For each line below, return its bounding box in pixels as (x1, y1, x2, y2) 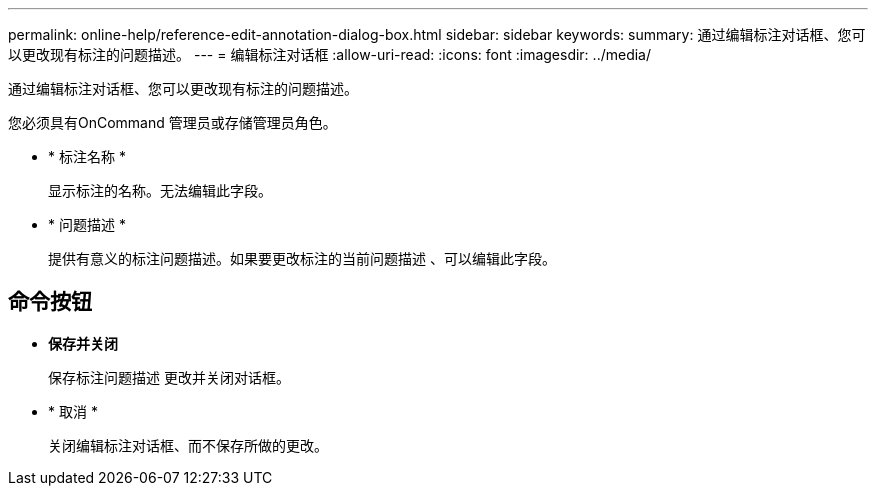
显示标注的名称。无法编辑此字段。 (48, 182, 272, 199)
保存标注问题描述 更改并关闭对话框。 (48, 368, 290, 386)
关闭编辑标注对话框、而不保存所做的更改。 (48, 436, 328, 454)
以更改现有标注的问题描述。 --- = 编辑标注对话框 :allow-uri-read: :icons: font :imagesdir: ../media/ (8, 46, 652, 63)
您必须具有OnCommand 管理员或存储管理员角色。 (8, 114, 337, 131)
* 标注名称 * (48, 148, 126, 165)
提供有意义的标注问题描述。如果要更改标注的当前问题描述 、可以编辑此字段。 (48, 250, 556, 267)
